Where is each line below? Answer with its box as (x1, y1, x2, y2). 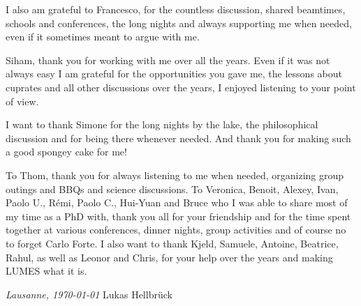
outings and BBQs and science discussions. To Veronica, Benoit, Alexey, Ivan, (6, 181, 339, 196)
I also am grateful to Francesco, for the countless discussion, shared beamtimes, (6, 2, 346, 16)
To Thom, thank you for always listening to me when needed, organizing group (6, 167, 344, 182)
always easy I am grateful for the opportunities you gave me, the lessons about (6, 66, 342, 81)
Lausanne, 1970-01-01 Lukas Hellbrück (6, 286, 172, 301)
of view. (6, 93, 39, 108)
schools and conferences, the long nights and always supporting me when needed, (6, 15, 352, 30)
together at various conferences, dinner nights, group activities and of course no (6, 222, 346, 237)
